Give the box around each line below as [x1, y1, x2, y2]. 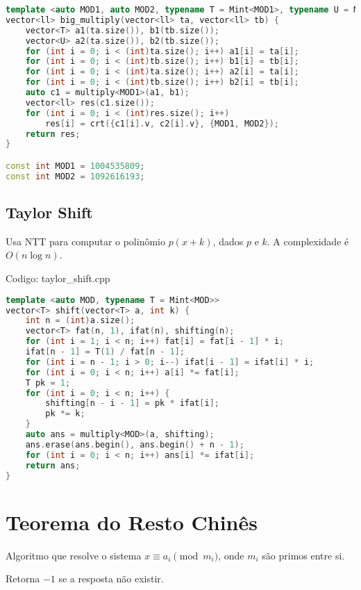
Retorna [6, 571, 40, 586]
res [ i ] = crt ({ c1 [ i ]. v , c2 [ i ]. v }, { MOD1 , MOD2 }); [45, 118, 280, 129]
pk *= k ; [45, 409, 85, 419]
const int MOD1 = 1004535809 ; [6, 161, 145, 171]
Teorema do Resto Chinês [6, 507, 258, 536]
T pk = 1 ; [25, 377, 71, 388]
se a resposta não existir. [58, 571, 164, 586]
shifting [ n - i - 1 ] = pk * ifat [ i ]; [45, 398, 220, 409]
